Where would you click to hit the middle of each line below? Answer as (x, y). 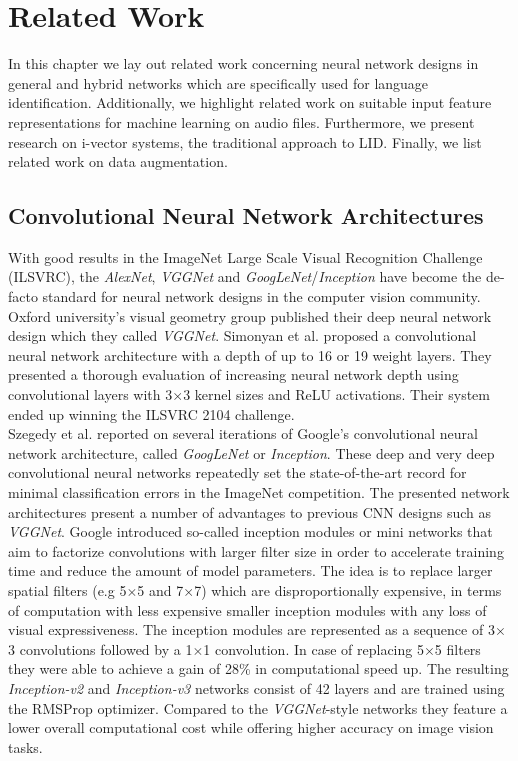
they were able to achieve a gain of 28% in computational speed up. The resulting (258, 668)
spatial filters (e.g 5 (67, 589)
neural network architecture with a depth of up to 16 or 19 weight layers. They (250, 354)
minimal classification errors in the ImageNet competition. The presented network (259, 492)
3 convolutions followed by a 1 (100, 648)
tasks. (25, 746)
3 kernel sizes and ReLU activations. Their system (336, 394)
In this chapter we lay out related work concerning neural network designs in (243, 63)
